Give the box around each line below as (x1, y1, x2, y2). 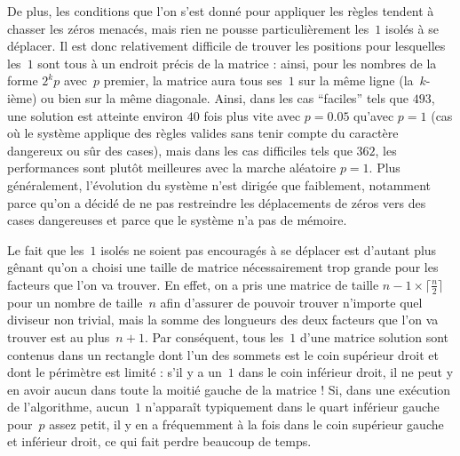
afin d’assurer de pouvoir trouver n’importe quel (160, 292, 423, 311)
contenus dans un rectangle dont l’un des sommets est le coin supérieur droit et (7, 345, 439, 364)
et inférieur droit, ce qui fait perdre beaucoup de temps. (7, 432, 312, 451)
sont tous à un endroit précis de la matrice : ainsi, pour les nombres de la (37, 53, 437, 72)
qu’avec (353, 106, 394, 124)
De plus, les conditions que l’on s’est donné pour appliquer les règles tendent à (7, 2, 434, 20)
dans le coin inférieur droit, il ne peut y (238, 363, 454, 381)
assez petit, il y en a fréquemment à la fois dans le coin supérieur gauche (49, 414, 444, 433)
